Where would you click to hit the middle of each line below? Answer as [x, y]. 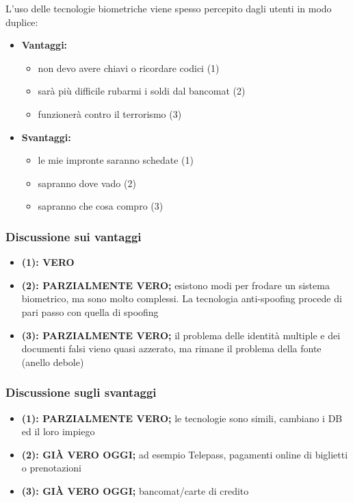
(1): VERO [48, 262]
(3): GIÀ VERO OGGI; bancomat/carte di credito [135, 490]
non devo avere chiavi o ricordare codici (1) [129, 68]
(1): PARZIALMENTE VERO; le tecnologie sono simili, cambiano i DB [182, 418]
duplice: [22, 22]
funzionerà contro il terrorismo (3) [110, 113]
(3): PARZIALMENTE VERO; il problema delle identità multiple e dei [181, 335]
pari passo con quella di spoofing [90, 311]
